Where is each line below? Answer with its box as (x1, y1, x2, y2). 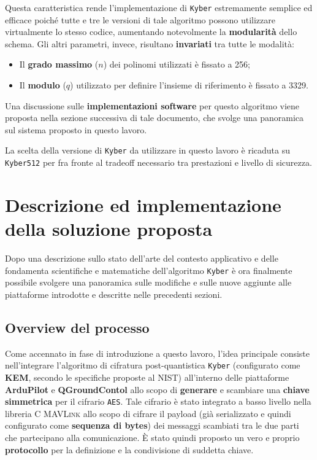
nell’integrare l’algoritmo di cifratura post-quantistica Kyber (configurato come (5, 359, 300, 372)
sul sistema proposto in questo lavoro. (5, 123, 147, 136)
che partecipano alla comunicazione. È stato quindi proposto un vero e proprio (5, 431, 300, 443)
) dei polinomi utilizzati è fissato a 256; (103, 58, 250, 71)
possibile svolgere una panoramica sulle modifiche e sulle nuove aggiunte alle (5, 276, 292, 289)
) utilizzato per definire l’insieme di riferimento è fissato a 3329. (70, 79, 308, 92)
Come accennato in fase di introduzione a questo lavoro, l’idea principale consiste (5, 346, 310, 359)
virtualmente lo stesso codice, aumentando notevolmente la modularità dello (5, 25, 297, 38)
